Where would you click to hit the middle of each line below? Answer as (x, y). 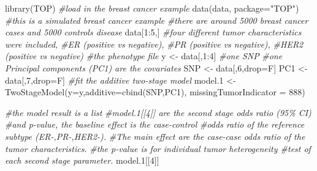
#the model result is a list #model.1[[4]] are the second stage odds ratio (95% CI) (158, 112)
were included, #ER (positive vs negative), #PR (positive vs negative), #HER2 (154, 44)
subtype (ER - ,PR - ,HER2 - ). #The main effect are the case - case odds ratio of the (155, 136)
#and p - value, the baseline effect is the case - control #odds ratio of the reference (155, 124)
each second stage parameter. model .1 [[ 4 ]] (82, 160)
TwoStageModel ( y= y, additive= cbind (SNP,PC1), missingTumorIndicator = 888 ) (155, 92)
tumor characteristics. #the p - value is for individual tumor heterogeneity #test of (158, 148)
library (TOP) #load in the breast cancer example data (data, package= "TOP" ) (152, 8)
